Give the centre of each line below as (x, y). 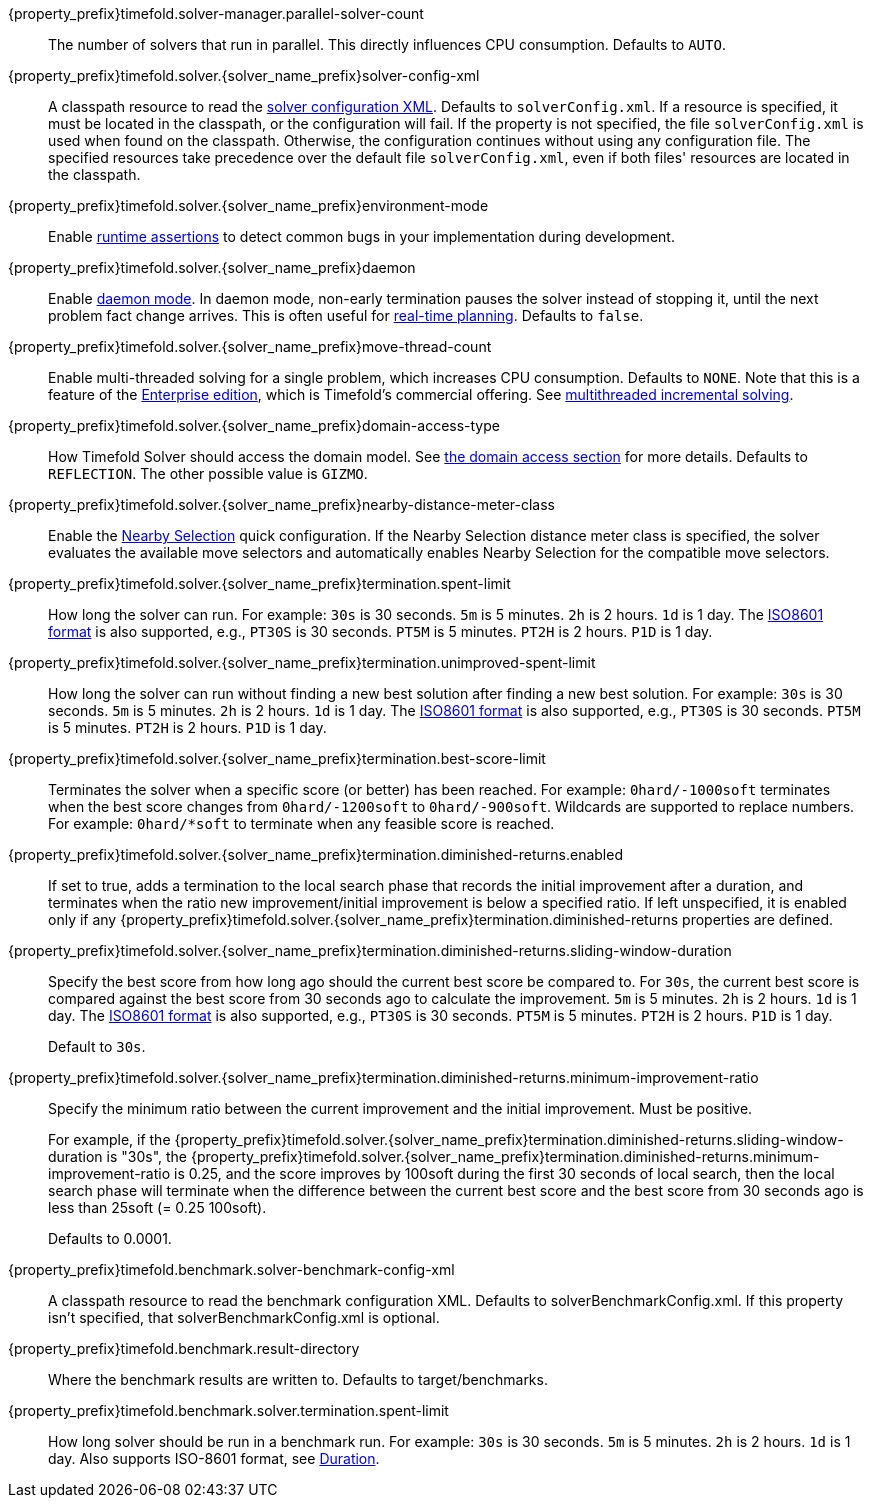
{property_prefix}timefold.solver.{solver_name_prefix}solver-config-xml (244, 75)
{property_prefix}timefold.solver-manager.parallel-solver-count (216, 13)
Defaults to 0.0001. (110, 1238)
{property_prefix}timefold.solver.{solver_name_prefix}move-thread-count (250, 346)
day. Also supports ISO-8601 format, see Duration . (214, 1458)
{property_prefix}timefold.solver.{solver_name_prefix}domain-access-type (254, 425)
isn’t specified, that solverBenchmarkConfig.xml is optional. (244, 1317)
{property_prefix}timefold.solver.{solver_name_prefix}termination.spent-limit (259, 583)
